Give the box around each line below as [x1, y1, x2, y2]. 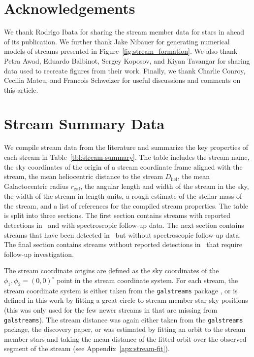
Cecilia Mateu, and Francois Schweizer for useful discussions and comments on [4, 75, 241, 85]
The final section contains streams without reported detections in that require [4, 239, 242, 250]
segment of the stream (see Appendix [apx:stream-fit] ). [4, 343, 170, 354]
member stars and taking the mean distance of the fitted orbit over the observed [4, 333, 247, 344]
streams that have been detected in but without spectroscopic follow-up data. [4, 229, 241, 240]
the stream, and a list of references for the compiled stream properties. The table [4, 200, 249, 211]
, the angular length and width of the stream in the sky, [80, 180, 249, 191]
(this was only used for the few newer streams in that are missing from [4, 305, 218, 315]
